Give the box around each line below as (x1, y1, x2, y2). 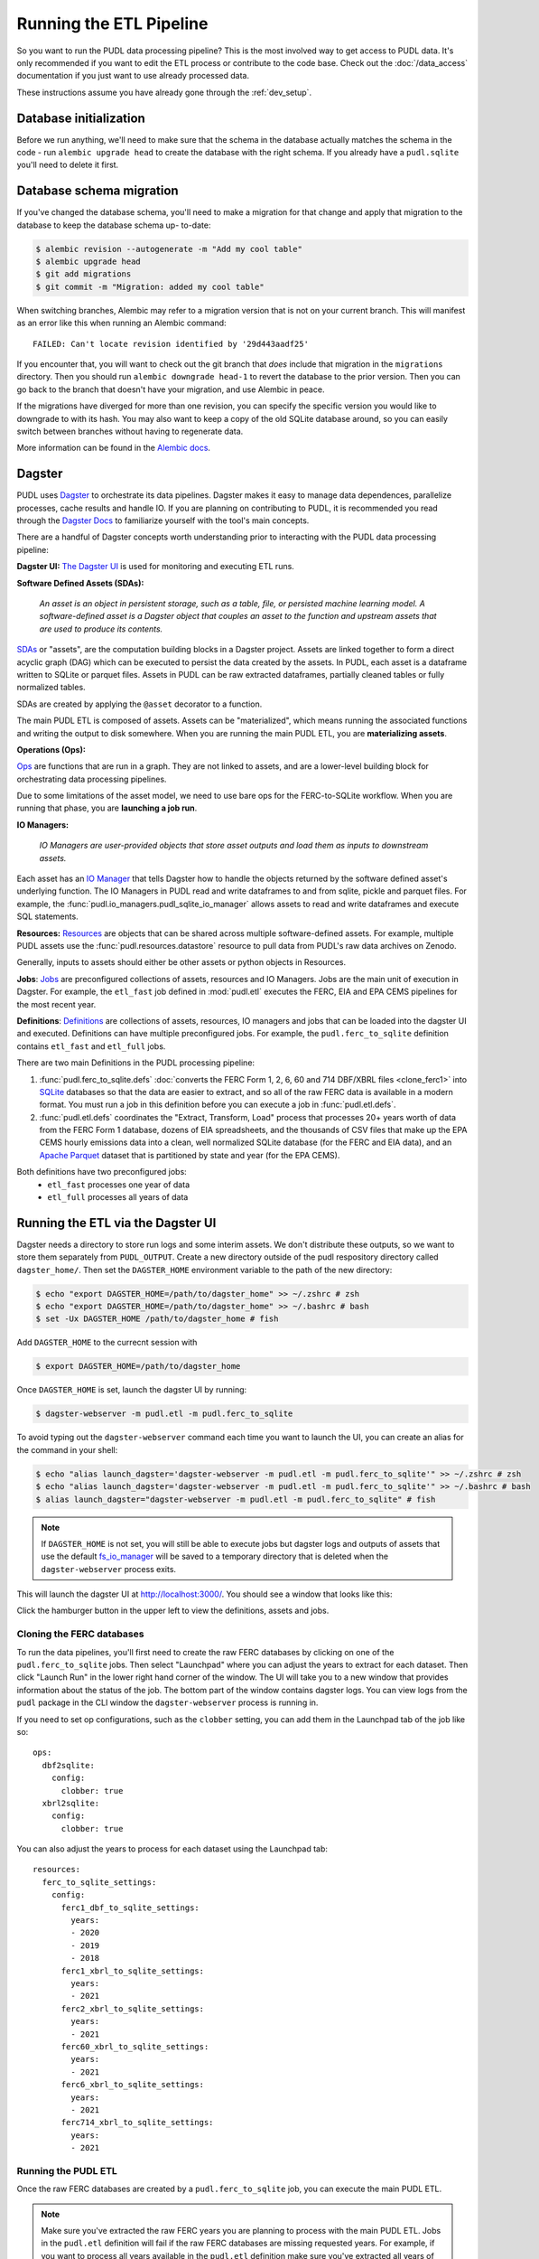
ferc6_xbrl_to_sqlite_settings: (60, 2079, 205, 2090)
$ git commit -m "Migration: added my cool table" (35, 281, 265, 292)
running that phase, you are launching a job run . (16, 802, 198, 813)
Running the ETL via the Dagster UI (16, 1215, 217, 1231)
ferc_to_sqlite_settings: (42, 1877, 157, 1888)
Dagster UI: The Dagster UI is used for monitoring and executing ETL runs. (16, 561, 295, 572)
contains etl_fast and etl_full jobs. (16, 1040, 166, 1052)
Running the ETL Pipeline (16, 14, 209, 33)
